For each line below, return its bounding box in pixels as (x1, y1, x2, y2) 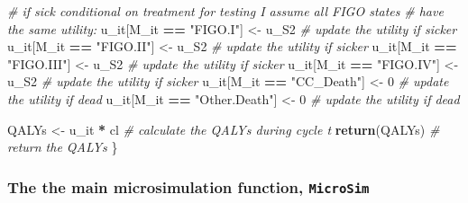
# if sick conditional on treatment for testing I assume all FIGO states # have (7, 2, 444, 20)
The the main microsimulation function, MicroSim (7, 175, 370, 198)
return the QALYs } (7, 137, 118, 156)
